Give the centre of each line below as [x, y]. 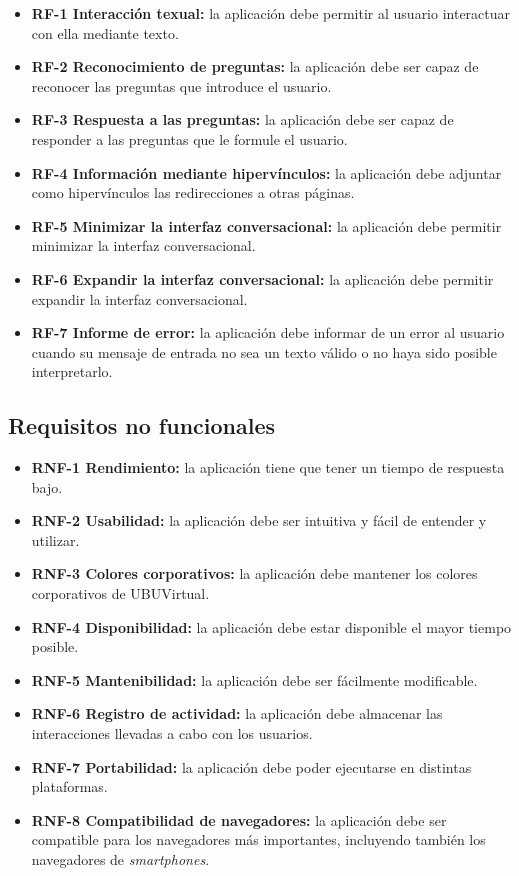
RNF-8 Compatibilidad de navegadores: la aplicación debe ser [239, 819]
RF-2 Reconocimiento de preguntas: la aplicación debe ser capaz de [255, 66]
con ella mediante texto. [105, 32]
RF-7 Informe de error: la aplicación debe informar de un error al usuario [268, 332]
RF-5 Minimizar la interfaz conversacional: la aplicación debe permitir [266, 225]
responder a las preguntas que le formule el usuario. [189, 138]
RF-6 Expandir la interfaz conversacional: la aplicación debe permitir [262, 278]
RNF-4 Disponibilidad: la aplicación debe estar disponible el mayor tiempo [271, 626]
